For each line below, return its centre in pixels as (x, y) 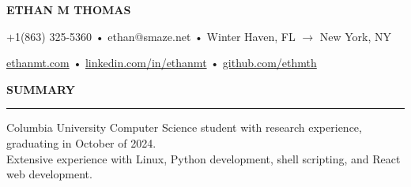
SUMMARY (41, 89)
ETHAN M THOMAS (69, 9)
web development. (49, 174)
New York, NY (355, 36)
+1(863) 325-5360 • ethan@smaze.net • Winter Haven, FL (151, 36)
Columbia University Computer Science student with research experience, (184, 127)
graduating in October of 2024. (81, 142)
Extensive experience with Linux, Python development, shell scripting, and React (204, 158)
